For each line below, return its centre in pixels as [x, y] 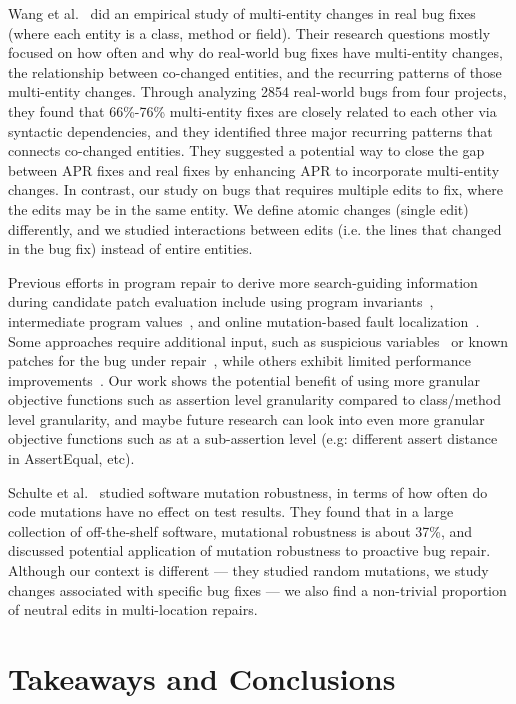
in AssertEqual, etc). [71, 458]
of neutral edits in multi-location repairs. [133, 609]
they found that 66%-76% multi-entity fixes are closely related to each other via [252, 110]
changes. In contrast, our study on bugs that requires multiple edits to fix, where [255, 189]
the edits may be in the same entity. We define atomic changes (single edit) [238, 208]
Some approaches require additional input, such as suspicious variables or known [258, 340]
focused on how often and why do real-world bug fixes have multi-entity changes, [255, 52]
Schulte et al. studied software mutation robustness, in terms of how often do [248, 491]
